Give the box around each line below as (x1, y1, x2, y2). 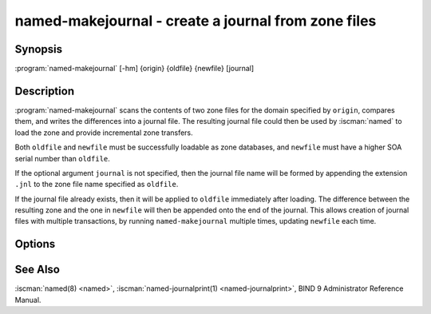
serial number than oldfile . (14, 153, 111, 163)
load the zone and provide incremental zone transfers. (14, 128, 193, 137)
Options (14, 237, 56, 251)
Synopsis (14, 42, 63, 56)
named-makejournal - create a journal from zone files (14, 12, 377, 30)
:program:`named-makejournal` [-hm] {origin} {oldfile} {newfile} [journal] (14, 64, 255, 74)
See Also (14, 263, 60, 276)
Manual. (14, 295, 42, 304)
